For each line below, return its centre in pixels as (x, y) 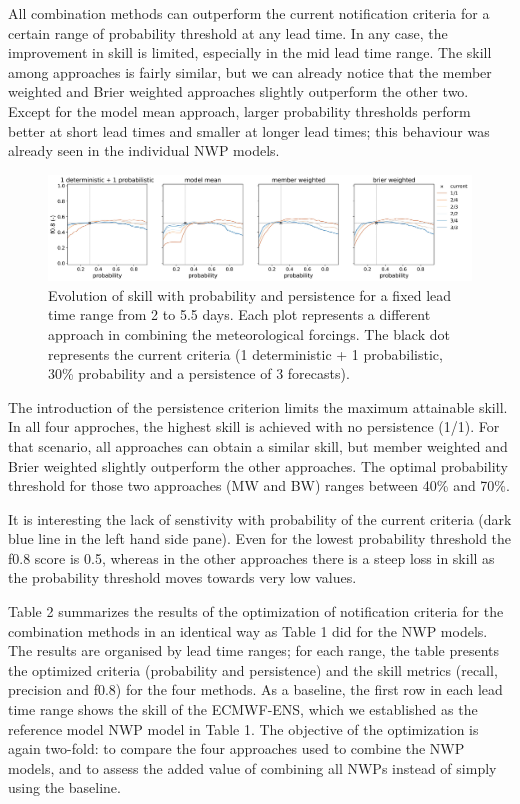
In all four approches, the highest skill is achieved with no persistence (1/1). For (254, 426)
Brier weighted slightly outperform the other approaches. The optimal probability (258, 465)
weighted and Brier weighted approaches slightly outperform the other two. (238, 91)
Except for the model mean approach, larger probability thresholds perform (239, 110)
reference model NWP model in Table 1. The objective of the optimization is (243, 728)
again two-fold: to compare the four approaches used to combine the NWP (236, 748)
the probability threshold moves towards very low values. (182, 577)
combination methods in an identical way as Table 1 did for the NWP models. (248, 630)
